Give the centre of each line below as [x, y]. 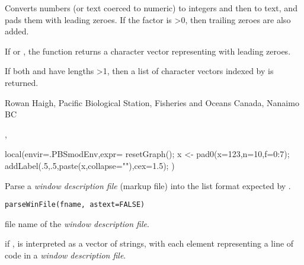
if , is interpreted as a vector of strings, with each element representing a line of [149, 243]
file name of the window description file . [77, 223]
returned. [22, 82]
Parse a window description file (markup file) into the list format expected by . [148, 185]
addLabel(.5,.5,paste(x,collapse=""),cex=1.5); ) [90, 165]
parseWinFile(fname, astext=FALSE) [75, 205]
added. [17, 31]
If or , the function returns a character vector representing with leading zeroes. [148, 51]
